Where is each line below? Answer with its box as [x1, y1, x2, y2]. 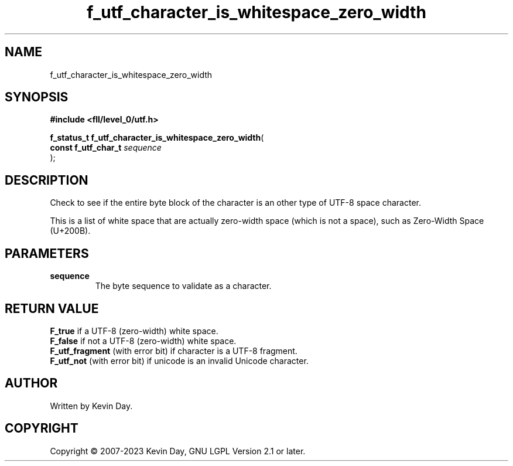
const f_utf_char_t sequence [50, 142, 162, 153]
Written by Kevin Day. [50, 400, 133, 411]
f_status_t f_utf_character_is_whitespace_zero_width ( [50, 132, 264, 143]
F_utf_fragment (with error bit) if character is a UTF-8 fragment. [50, 345, 297, 356]
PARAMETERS [5, 246, 89, 261]
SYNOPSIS [5, 90, 69, 105]
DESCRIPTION [5, 172, 88, 188]
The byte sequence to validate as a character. [95, 281, 272, 291]
